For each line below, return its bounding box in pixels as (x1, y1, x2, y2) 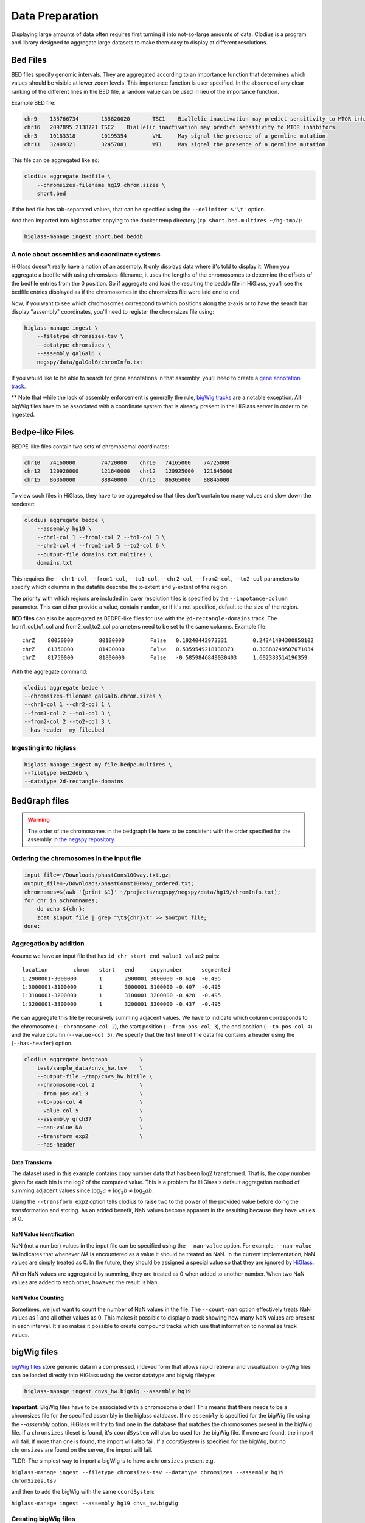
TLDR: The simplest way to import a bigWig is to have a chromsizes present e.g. (11, 1457, 215, 1465)
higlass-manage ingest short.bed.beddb (24, 233, 143, 240)
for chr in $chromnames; (24, 897, 99, 904)
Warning (27, 816, 50, 824)
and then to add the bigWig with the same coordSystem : (11, 1488, 155, 1496)
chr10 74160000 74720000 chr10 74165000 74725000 (24, 459, 230, 466)
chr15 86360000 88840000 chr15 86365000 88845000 (24, 476, 230, 483)
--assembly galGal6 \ (36, 350, 102, 357)
